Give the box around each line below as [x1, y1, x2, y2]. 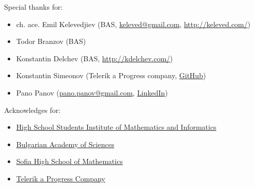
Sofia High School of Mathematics [16, 156, 123, 167]
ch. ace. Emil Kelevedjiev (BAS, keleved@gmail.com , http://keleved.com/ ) [16, 18, 250, 29]
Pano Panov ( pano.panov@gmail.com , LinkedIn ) [16, 87, 168, 98]
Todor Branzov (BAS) [16, 36, 86, 46]
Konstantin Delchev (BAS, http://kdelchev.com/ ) [16, 53, 173, 63]
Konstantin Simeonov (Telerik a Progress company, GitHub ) [16, 70, 206, 81]
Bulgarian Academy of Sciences [16, 138, 114, 149]
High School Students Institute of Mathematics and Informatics [16, 122, 217, 132]
